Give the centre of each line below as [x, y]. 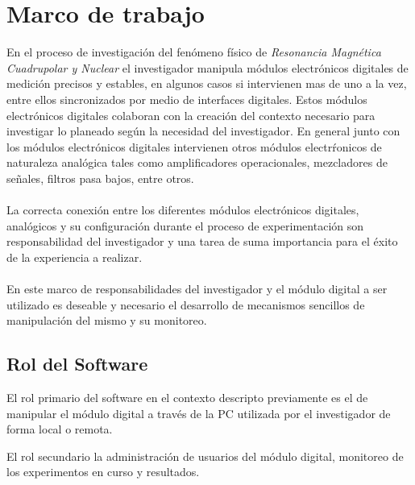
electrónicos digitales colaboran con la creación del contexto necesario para [191, 115]
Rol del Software [77, 364]
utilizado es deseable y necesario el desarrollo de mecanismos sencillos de [186, 304]
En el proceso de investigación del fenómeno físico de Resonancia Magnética [194, 52]
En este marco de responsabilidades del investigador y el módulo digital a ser [197, 289]
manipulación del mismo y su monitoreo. [107, 320]
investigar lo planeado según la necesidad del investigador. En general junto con [203, 131]
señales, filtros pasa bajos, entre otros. [100, 178]
